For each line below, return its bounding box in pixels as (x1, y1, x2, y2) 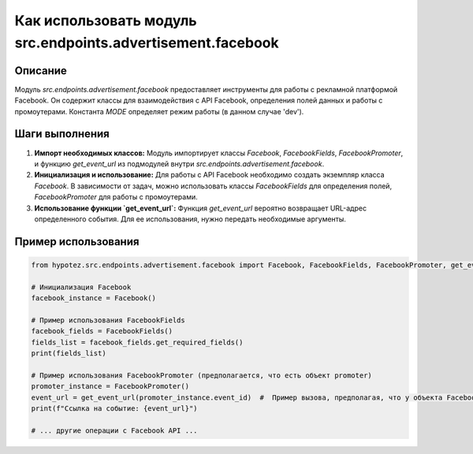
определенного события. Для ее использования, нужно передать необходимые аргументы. (34, 214, 347, 224)
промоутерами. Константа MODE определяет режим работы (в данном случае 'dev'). (14, 106, 304, 116)
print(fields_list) (31, 349, 106, 358)
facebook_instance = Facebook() (31, 294, 157, 303)
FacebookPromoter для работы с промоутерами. (34, 192, 198, 202)
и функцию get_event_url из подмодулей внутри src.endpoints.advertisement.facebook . (34, 158, 325, 169)
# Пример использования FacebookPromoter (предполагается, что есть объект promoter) (31, 370, 372, 380)
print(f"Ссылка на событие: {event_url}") (31, 404, 198, 413)
